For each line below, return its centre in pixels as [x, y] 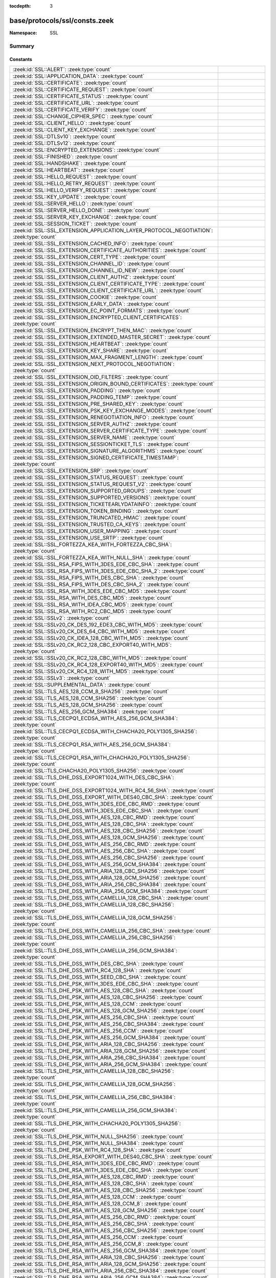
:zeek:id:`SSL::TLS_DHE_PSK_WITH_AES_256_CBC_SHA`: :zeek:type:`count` [104, 1017]
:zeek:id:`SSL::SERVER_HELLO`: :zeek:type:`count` [73, 203]
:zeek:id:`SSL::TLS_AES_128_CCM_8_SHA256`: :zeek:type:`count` [91, 691]
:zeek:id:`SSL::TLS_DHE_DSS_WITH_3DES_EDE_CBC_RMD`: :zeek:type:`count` [107, 804]
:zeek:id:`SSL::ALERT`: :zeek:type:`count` [62, 69]
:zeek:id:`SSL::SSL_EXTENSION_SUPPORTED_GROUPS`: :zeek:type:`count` [103, 491]
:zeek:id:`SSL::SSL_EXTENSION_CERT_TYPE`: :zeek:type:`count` [90, 257]
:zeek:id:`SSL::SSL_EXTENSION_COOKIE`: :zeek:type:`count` [85, 297]
